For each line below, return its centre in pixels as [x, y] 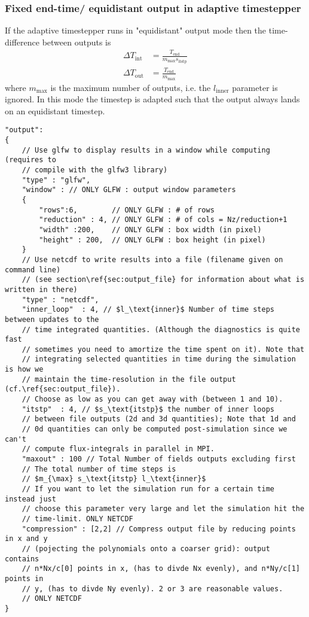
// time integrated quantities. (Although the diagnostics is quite [161, 329]
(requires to [30, 160]
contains [22, 559]
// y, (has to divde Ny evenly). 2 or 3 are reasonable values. [152, 589]
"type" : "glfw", [56, 180]
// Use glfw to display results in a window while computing [146, 150]
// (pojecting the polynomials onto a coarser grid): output [146, 548]
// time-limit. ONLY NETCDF [77, 519]
